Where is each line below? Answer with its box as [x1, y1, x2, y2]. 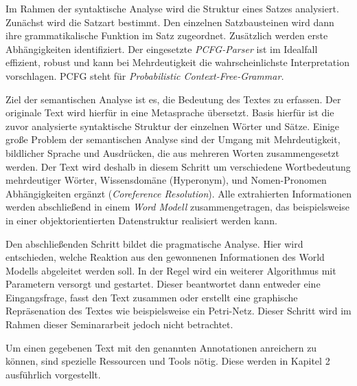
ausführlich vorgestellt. [5, 367, 101, 381]
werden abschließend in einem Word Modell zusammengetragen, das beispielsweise [5, 200, 350, 214]
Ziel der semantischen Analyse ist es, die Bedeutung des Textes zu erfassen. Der [5, 92, 341, 106]
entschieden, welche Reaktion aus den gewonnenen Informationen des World [5, 250, 325, 264]
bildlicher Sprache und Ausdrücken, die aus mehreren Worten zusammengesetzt [5, 145, 340, 160]
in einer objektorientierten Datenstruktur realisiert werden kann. [5, 213, 277, 227]
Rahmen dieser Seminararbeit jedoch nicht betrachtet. [5, 317, 233, 332]
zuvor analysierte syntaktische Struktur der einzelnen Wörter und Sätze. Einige [5, 118, 340, 133]
